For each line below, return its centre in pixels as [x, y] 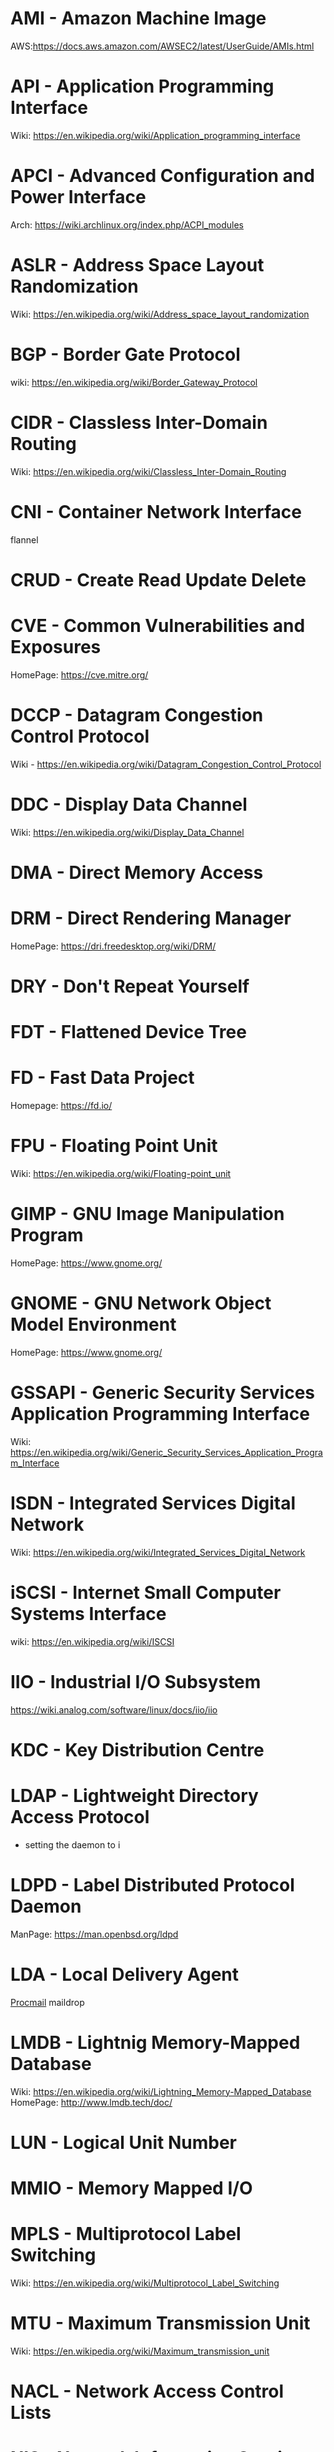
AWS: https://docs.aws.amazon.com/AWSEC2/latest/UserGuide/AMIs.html [162, 46]
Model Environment [93, 1324]
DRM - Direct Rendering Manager [151, 918]
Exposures [56, 646]
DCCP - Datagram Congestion [137, 714]
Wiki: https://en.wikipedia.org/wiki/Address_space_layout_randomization [160, 314]
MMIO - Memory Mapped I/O [131, 2188]
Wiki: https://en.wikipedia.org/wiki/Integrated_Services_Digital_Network [158, 1552]
